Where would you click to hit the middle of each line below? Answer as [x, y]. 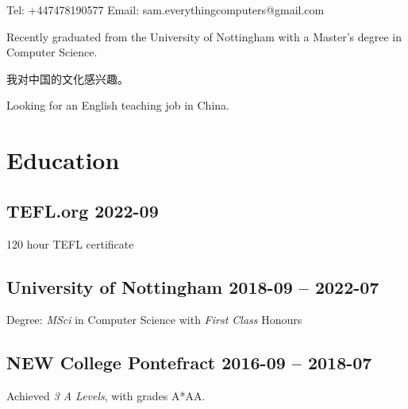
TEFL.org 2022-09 [83, 210]
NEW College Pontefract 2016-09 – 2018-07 [189, 363]
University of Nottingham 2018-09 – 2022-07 [193, 286]
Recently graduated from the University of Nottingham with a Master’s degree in [204, 36]
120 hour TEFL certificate [70, 243]
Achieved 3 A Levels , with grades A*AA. [106, 396]
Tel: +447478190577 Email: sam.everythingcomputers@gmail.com [166, 10]
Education [63, 160]
